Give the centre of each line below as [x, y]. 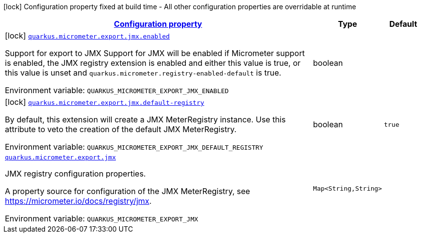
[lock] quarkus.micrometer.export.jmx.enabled [88, 36]
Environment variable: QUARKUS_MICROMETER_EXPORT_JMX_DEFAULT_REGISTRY [134, 147]
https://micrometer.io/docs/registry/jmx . [78, 201]
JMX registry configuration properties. [76, 174]
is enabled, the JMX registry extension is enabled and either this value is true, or [153, 63]
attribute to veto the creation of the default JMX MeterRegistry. [121, 129]
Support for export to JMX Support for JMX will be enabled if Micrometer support [155, 53]
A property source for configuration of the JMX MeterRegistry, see [128, 191]
